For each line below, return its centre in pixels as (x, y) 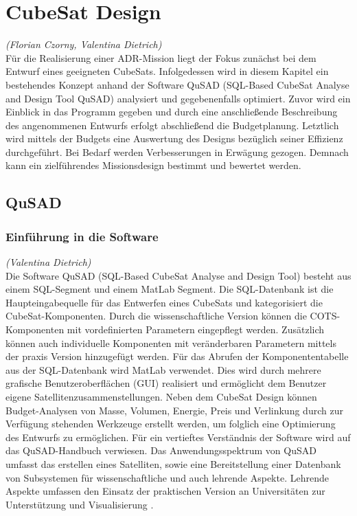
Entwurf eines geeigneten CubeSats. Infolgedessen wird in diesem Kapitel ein (167, 71)
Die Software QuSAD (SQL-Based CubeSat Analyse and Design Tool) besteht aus (178, 275)
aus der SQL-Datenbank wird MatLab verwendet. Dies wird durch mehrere (163, 369)
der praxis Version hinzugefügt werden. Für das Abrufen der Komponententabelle (177, 356)
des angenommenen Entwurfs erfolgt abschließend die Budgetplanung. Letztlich (172, 125)
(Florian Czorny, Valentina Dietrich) (84, 44)
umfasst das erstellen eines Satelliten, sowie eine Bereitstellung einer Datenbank (173, 463)
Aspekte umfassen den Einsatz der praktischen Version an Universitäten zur (165, 491)
